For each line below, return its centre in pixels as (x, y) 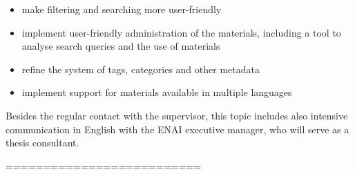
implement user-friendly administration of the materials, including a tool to (181, 32)
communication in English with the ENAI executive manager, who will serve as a (177, 129)
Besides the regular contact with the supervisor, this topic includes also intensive (177, 115)
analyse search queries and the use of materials (121, 46)
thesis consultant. (42, 143)
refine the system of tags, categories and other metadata (141, 69)
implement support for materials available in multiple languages (157, 92)
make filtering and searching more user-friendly (122, 9)
